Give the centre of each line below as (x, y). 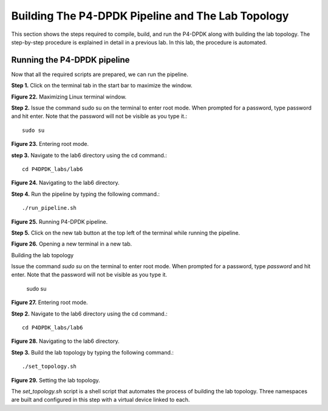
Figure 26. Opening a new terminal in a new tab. (72, 244)
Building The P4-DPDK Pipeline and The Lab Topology (150, 16)
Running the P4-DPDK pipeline (70, 60)
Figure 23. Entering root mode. (50, 144)
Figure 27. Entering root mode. (50, 302)
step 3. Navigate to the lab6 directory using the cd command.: (89, 155)
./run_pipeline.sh (50, 208)
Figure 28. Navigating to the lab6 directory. (65, 341)
